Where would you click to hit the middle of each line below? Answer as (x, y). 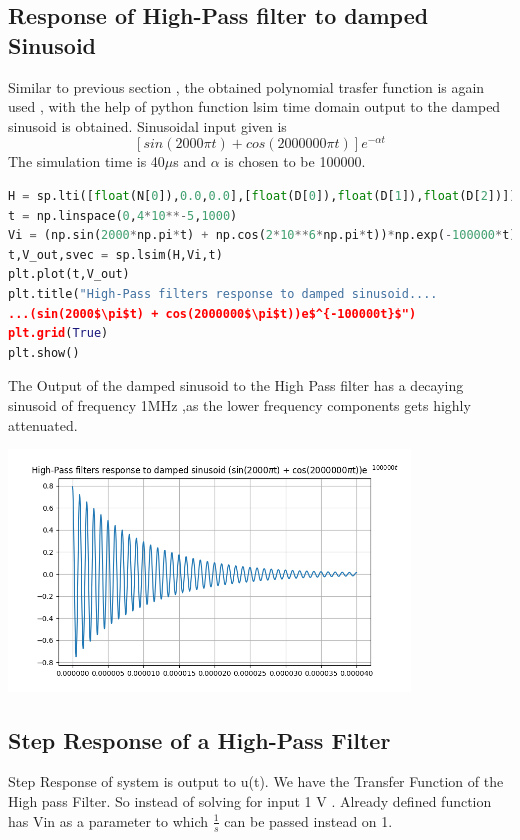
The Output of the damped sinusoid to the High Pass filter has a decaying (236, 385)
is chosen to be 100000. (295, 161)
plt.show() (44, 352)
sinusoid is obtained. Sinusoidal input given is (147, 125)
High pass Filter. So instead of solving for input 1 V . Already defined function (250, 801)
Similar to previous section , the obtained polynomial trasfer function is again (246, 86)
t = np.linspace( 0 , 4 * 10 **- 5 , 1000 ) (123, 215)
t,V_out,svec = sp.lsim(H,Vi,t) (115, 254)
